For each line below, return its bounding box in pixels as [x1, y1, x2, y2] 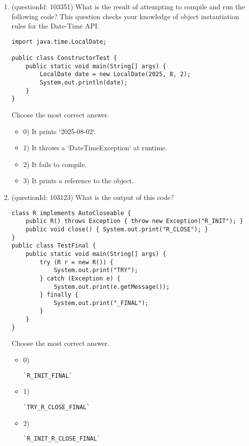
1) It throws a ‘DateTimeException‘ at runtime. [23, 142, 167, 153]
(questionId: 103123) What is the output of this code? [11, 192, 174, 202]
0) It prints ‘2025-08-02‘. [23, 126, 96, 136]
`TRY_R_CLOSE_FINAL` [23, 403, 90, 411]
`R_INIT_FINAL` [23, 372, 73, 379]
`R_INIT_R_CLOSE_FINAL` [23, 435, 101, 443]
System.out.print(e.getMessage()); [53, 283, 170, 290]
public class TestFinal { [11, 242, 96, 250]
